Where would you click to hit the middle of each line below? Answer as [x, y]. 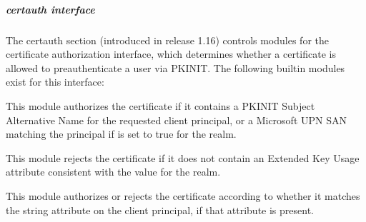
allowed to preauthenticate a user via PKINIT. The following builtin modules [175, 67]
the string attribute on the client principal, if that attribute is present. [160, 210]
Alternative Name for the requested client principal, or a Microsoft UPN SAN [176, 120]
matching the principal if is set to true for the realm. [121, 134]
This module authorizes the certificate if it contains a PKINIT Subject [160, 105]
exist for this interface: [55, 82]
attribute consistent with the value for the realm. [113, 172]
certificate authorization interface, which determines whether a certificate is [171, 54]
